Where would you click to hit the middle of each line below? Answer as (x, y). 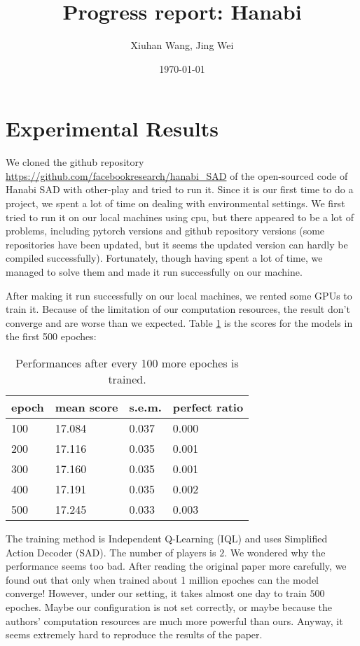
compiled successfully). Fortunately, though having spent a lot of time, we (164, 258)
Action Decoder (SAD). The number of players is (111, 552)
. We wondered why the (275, 552)
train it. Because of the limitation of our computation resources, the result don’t (178, 309)
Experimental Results (112, 128)
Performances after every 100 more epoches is (127, 363)
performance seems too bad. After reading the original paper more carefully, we (176, 566)
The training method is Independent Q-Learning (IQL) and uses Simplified (167, 538)
